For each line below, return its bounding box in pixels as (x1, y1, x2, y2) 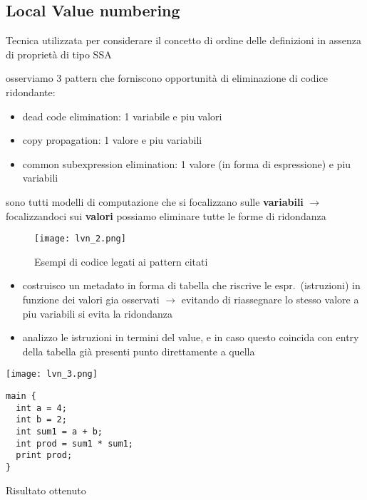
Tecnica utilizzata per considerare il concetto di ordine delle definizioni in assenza (6, 33, 361, 48)
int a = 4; (16, 402, 67, 413)
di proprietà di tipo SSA (6, 46, 112, 61)
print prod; (16, 450, 73, 461)
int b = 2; (16, 415, 67, 425)
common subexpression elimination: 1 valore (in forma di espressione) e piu (22, 156, 351, 171)
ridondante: (6, 84, 56, 99)
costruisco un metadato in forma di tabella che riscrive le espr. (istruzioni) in (22, 278, 361, 293)
